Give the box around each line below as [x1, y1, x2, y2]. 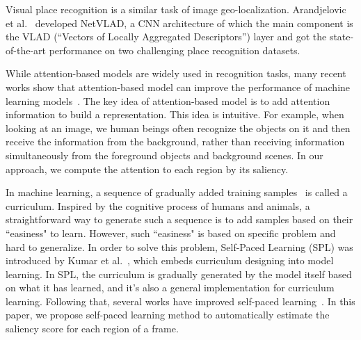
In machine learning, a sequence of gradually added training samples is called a [6, 185, 348, 200]
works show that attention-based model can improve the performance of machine [6, 79, 351, 94]
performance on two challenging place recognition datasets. [49, 42, 300, 57]
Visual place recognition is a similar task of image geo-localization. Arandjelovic [6, 2, 346, 16]
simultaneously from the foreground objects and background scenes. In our [6, 147, 323, 162]
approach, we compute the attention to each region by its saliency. [6, 161, 289, 176]
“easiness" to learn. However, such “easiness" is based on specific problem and [6, 225, 336, 240]
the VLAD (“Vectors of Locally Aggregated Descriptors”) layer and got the [6, 29, 327, 44]
